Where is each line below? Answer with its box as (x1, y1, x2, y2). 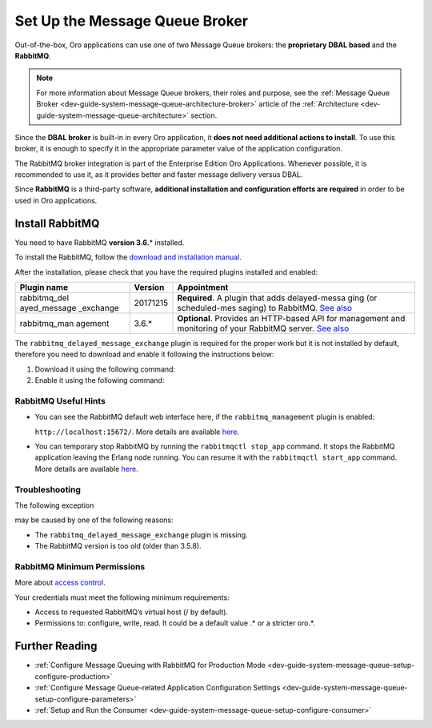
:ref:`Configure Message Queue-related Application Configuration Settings (34, 683, 281, 693)
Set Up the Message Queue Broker (14, 12, 248, 30)
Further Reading (14, 639, 98, 653)
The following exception (14, 501, 94, 510)
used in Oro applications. (14, 195, 98, 205)
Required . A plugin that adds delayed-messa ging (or (177, 292, 378, 304)
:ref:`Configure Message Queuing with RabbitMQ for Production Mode (34, 661, 266, 670)
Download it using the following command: (34, 364, 176, 374)
